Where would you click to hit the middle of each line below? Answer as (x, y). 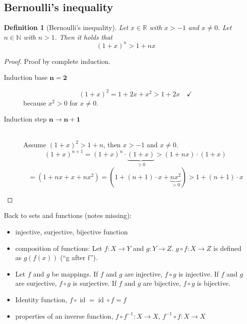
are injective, (144, 273)
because (35, 102)
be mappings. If (75, 273)
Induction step (25, 119)
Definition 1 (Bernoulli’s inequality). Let (66, 27)
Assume (35, 145)
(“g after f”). (79, 257)
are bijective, (162, 283)
